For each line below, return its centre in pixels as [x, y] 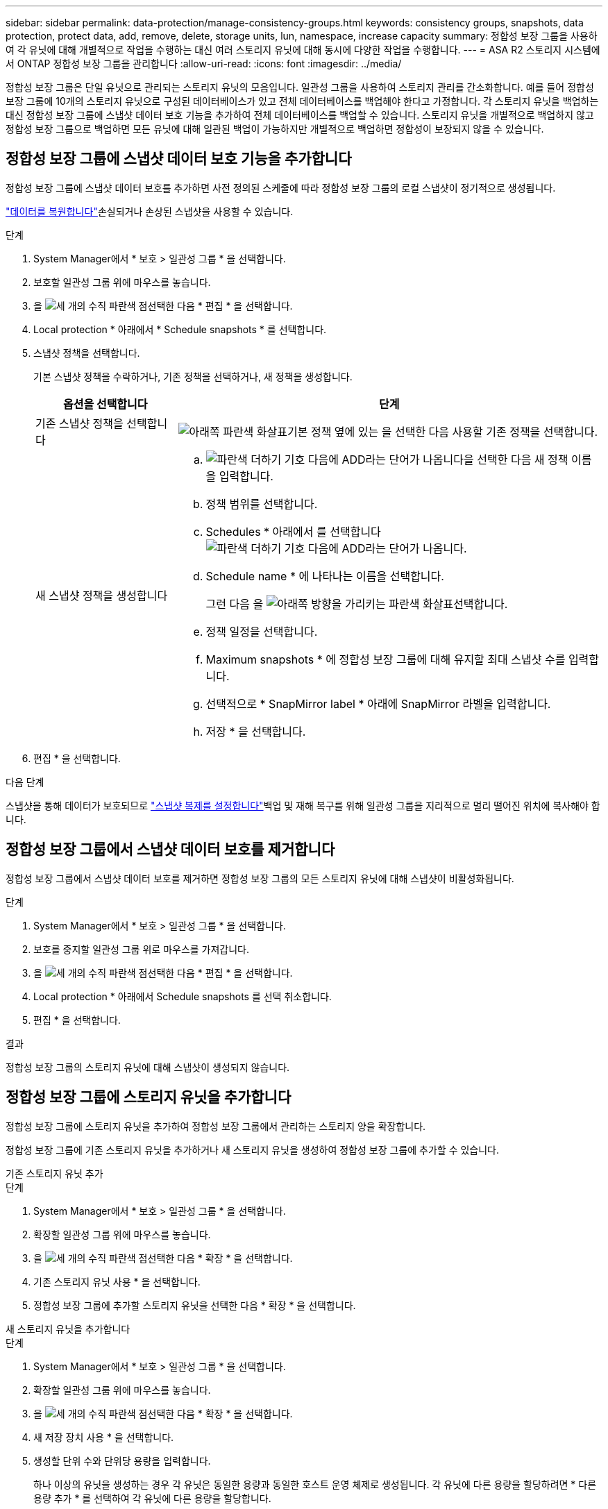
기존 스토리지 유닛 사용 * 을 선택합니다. [117, 1281]
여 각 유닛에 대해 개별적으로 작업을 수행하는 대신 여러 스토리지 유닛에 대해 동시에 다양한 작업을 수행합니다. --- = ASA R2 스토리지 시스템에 [303, 50]
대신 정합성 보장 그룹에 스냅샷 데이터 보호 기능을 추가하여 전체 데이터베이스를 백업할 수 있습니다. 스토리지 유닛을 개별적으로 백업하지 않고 [300, 115]
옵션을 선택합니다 [105, 404]
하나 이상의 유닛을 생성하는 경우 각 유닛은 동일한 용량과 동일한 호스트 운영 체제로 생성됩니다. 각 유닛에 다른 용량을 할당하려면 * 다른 [315, 1484]
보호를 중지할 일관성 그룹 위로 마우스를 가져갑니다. [142, 949]
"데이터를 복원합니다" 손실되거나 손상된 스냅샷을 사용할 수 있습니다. [150, 211]
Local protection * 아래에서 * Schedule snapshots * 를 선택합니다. [180, 329]
